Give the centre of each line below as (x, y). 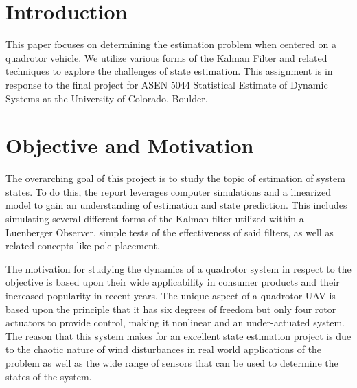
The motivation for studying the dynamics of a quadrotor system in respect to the (178, 268)
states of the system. (49, 376)
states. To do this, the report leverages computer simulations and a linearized (168, 191)
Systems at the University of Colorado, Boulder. (107, 98)
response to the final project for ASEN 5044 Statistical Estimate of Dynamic (167, 84)
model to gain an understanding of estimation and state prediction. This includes (176, 205)
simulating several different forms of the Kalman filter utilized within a (155, 218)
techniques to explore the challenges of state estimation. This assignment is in (169, 71)
